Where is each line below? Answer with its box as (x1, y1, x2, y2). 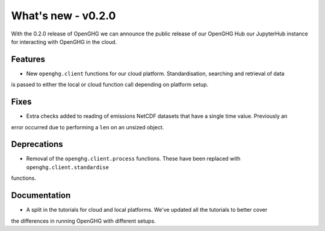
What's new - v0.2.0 (11, 9, 116, 22)
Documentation (11, 190, 71, 201)
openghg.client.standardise (26, 164, 110, 171)
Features (11, 54, 45, 64)
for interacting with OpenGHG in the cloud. (11, 38, 117, 45)
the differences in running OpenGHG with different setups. (11, 217, 156, 224)
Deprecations (11, 139, 63, 150)
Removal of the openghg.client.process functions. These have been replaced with (26, 155, 241, 162)
